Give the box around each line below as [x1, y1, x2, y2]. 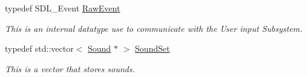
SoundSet [134, 42, 170, 55]
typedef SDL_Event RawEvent [5, 2, 120, 14]
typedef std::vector [5, 42, 74, 55]
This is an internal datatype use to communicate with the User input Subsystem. [5, 22, 303, 34]
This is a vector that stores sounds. [5, 62, 135, 75]
